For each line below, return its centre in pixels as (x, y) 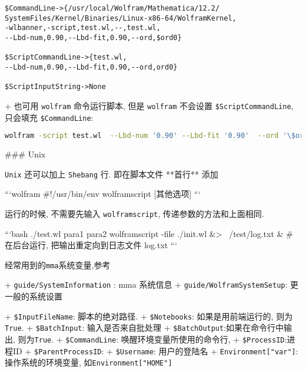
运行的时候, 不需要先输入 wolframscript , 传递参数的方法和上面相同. (134, 213)
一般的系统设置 (34, 296)
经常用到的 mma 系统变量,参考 (58, 264)
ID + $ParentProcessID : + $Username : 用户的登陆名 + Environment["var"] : (155, 350)
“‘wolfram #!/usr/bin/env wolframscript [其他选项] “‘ (103, 194)
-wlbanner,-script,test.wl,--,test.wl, (83, 28)
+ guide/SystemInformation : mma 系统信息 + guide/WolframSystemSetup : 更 (152, 284)
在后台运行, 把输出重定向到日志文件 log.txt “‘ (91, 245)
